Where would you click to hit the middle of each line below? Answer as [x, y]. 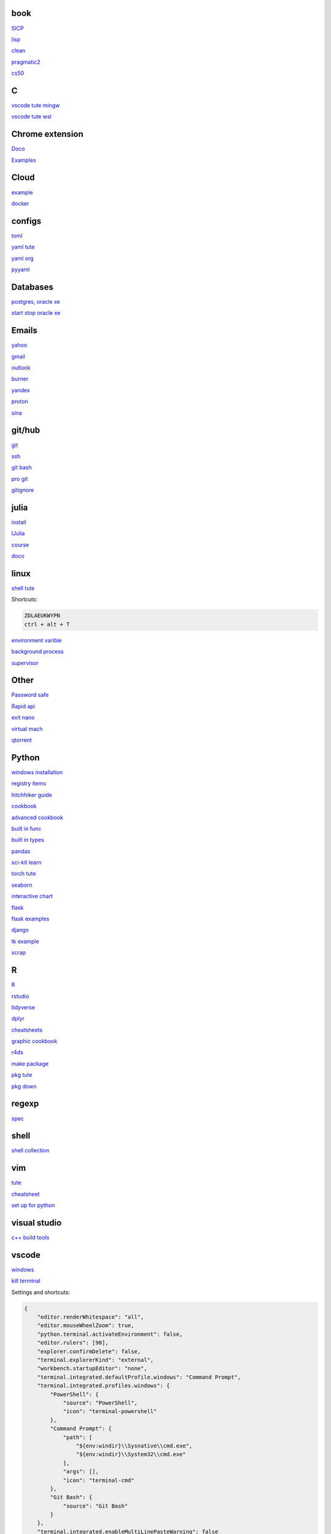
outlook [21, 368]
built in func [26, 828]
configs [26, 221]
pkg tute [22, 1075]
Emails [25, 330]
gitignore [23, 490]
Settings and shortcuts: [41, 1292]
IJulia [18, 533]
